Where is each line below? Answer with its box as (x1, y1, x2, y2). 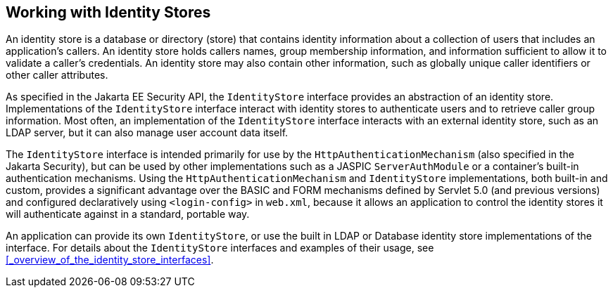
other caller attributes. (6, 69, 108, 82)
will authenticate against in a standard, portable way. (6, 208, 250, 221)
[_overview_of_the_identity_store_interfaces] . (6, 254, 214, 266)
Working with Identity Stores (6, 4, 211, 21)
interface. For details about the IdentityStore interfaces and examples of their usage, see (6, 242, 434, 254)
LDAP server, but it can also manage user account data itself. (6, 126, 289, 139)
